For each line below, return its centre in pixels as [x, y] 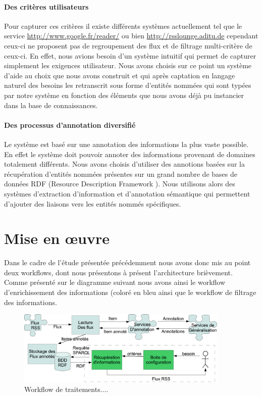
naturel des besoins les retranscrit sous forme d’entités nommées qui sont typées [128, 85]
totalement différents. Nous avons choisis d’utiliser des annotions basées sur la [124, 164]
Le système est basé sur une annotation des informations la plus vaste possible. [126, 144]
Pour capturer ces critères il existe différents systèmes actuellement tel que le [123, 26]
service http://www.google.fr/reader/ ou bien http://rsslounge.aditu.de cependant [131, 36]
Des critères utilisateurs [46, 6]
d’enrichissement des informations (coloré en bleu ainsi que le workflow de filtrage [130, 292]
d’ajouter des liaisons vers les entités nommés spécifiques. [93, 203]
